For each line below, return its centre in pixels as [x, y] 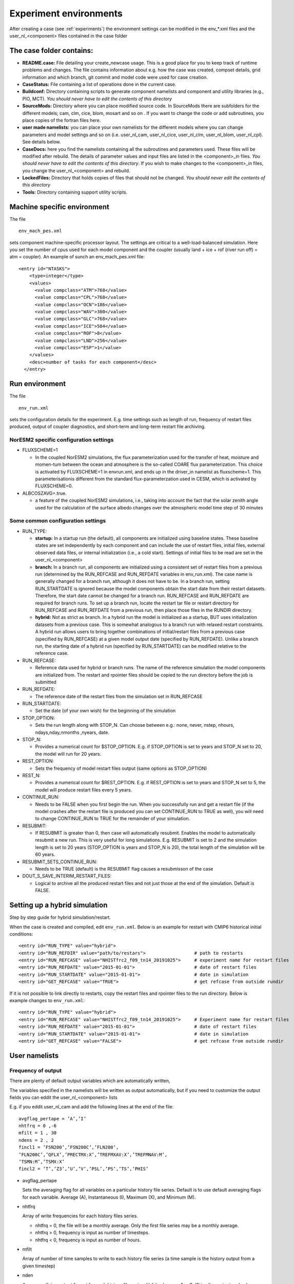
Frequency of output [35, 1070]
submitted [46, 682]
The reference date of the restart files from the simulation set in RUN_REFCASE [119, 696]
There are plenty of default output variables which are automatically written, [90, 1081]
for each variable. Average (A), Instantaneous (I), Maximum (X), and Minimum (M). [109, 1197]
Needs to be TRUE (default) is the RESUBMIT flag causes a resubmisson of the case [124, 869]
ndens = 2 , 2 [36, 1140]
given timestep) [39, 1266]
